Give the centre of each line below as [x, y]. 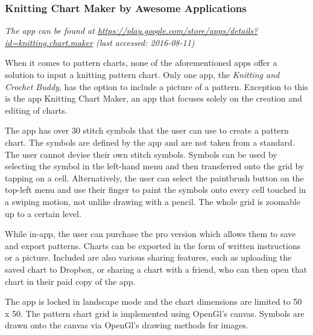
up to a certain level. [43, 213]
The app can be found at [50, 31]
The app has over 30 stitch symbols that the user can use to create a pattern [147, 130]
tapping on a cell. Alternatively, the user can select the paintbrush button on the [154, 177]
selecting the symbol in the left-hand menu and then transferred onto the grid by [155, 166]
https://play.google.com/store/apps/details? [178, 31]
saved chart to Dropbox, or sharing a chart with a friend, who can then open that [156, 269]
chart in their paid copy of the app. [70, 281]
